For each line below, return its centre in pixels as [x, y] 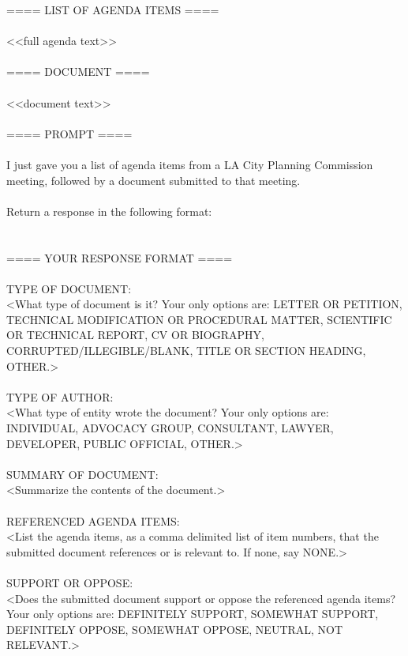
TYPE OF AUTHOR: [60, 396]
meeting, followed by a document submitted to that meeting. [153, 180]
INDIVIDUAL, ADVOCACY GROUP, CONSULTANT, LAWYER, [170, 428]
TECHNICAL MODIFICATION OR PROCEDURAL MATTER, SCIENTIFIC [199, 319]
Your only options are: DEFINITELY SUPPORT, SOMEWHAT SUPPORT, [193, 614]
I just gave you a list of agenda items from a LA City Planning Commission [190, 164]
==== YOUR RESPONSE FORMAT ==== [120, 257]
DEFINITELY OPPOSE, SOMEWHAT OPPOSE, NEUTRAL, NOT [175, 629]
